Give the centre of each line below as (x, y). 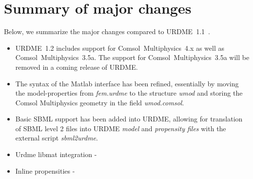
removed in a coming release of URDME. (77, 67)
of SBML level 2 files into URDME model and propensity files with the (121, 128)
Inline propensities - (45, 170)
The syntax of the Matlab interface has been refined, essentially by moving (127, 83)
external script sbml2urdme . (57, 138)
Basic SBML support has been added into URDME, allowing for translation (129, 119)
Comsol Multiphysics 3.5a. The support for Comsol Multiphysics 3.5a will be (132, 57)
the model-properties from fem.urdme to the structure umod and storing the (129, 93)
